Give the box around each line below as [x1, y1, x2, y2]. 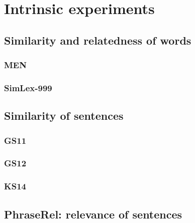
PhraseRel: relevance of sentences [4, 206, 182, 221]
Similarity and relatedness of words [4, 32, 191, 48]
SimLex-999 [4, 81, 52, 94]
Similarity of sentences [4, 108, 124, 123]
